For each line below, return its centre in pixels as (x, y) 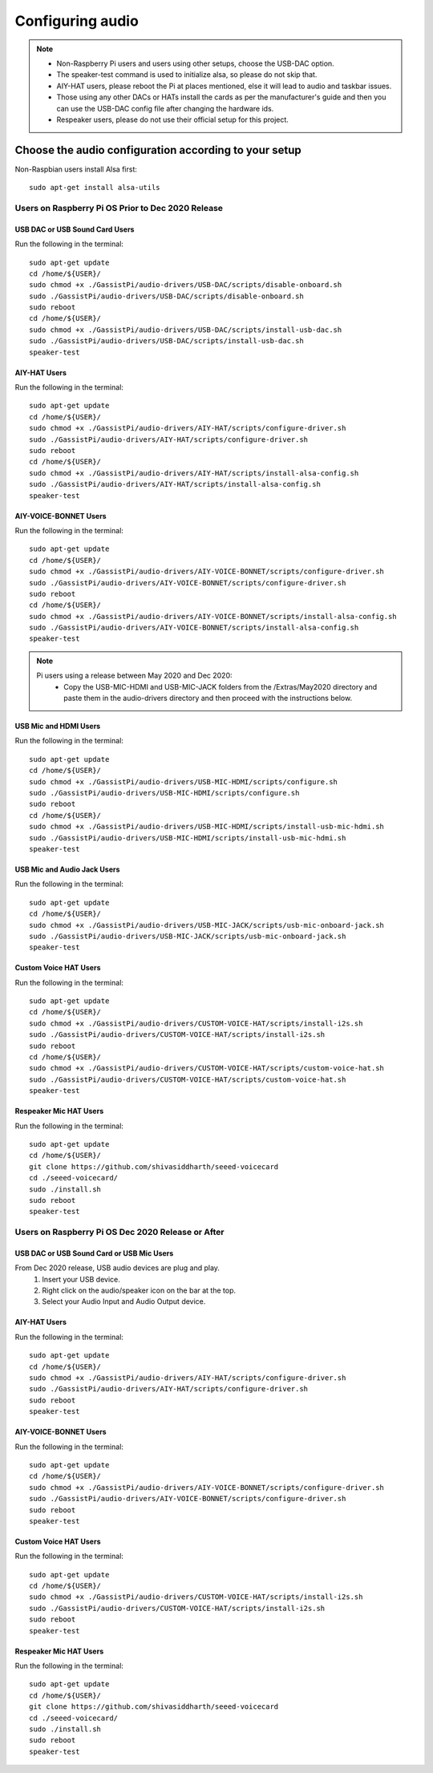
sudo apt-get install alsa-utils (95, 188)
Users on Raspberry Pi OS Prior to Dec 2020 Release (119, 208)
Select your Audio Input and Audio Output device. (124, 1301)
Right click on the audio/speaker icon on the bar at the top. (139, 1290)
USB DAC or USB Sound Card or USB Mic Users (94, 1253)
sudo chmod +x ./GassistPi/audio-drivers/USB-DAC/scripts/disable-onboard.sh (186, 285)
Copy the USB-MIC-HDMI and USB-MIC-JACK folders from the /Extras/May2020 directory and (221, 686)
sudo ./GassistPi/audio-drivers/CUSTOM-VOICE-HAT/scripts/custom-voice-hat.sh (188, 1079)
